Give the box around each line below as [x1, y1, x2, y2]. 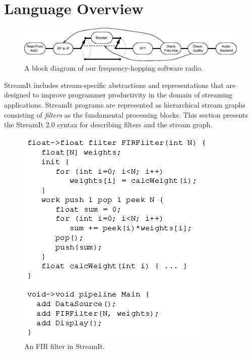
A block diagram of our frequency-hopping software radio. [24, 63, 203, 73]
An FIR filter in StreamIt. [24, 341, 105, 351]
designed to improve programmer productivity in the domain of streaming [4, 89, 233, 100]
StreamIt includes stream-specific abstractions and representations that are [4, 79, 236, 90]
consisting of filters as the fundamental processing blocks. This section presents [4, 109, 248, 120]
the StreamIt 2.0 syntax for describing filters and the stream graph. [4, 119, 213, 130]
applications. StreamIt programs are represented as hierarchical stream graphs [4, 99, 245, 110]
